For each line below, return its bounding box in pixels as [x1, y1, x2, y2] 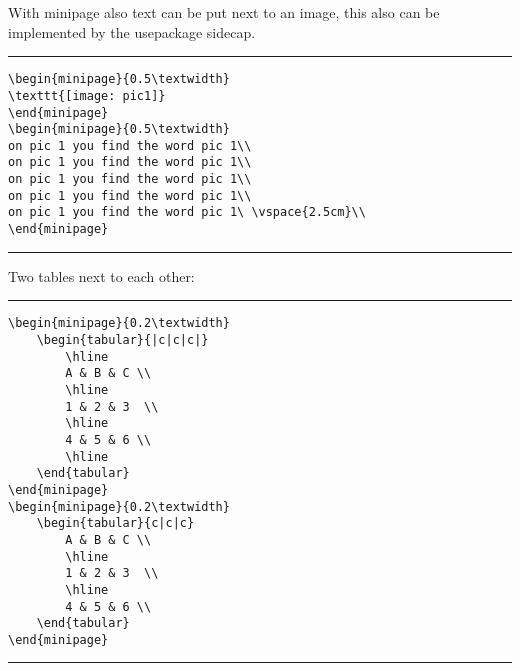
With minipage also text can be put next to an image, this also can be [8, 2, 440, 22]
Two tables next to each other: [8, 265, 195, 286]
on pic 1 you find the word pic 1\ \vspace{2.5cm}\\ [8, 205, 366, 220]
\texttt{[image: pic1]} [8, 88, 166, 103]
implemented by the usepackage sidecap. [8, 21, 256, 42]
